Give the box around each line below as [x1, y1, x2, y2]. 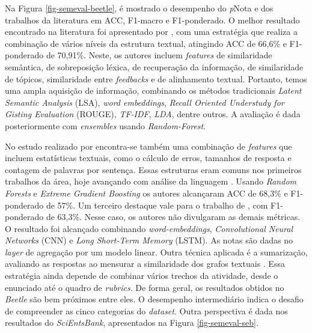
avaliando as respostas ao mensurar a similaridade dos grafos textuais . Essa [5, 257, 285, 270]
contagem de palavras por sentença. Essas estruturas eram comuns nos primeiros [5, 163, 302, 176]
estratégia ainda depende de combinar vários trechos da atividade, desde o [5, 269, 278, 282]
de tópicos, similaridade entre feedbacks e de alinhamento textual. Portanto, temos [5, 72, 307, 85]
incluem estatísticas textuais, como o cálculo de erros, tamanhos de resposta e [5, 151, 292, 164]
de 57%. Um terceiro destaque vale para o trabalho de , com [46, 198, 268, 211]
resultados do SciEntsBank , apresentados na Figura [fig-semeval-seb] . [5, 316, 258, 329]
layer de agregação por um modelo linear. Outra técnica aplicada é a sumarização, [5, 245, 308, 258]
